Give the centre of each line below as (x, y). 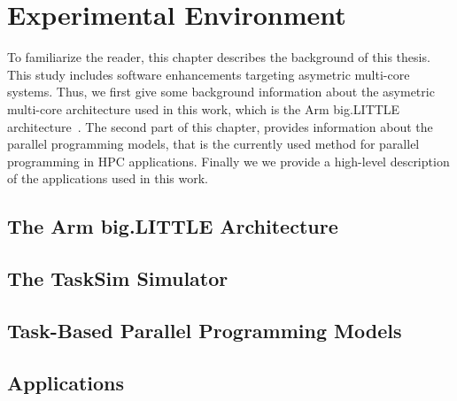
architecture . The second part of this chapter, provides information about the (220, 126)
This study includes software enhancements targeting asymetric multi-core (209, 74)
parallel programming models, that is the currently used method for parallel (213, 144)
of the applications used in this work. (108, 178)
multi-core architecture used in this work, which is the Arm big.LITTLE (204, 108)
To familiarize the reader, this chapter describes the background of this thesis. (219, 57)
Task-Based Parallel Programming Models (205, 330)
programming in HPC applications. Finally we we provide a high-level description (228, 161)
